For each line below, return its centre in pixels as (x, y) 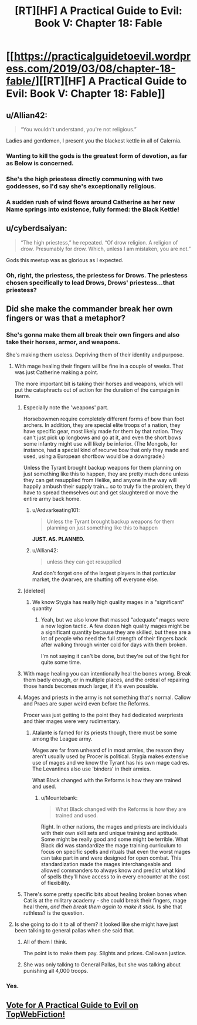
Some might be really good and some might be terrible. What (115, 839)
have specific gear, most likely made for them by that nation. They (103, 432)
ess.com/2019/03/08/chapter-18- (91, 69)
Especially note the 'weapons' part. (66, 408)
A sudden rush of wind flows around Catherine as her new (91, 202)
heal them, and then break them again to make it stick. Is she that (103, 907)
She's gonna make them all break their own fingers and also (93, 334)
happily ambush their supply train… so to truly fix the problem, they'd (107, 486)
